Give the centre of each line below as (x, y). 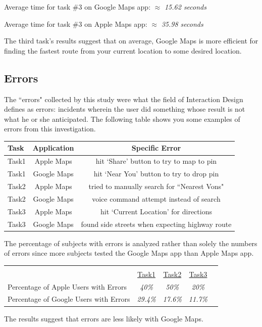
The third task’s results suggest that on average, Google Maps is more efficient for (131, 41)
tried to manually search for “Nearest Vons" (156, 186)
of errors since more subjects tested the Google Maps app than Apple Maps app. (129, 253)
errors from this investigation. (50, 129)
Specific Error (156, 148)
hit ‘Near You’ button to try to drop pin (156, 174)
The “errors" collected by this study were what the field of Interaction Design (124, 99)
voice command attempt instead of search (156, 198)
